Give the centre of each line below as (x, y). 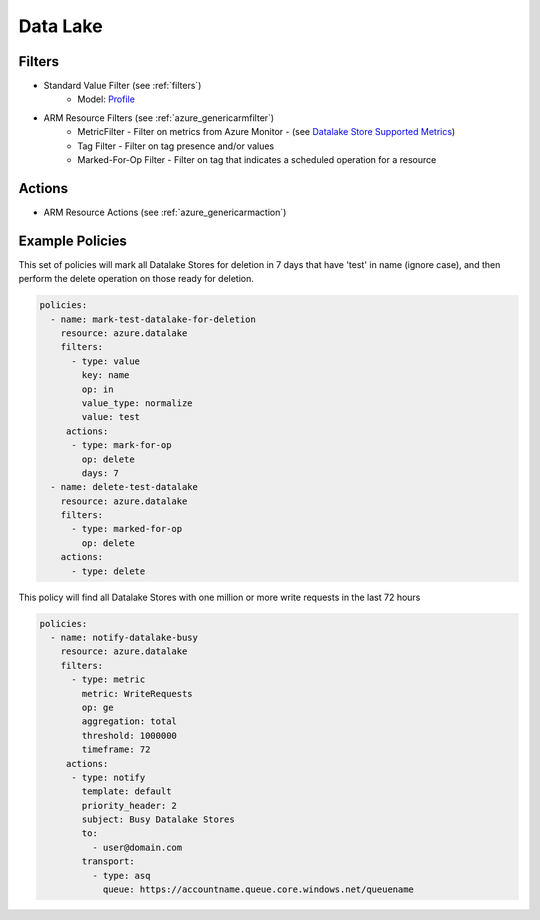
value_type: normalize (137, 403)
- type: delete (108, 571)
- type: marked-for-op (127, 529)
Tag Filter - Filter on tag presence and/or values (176, 146)
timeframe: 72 (116, 749)
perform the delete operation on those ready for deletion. (136, 279)
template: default (126, 791)
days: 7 (100, 473)
